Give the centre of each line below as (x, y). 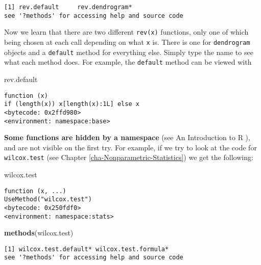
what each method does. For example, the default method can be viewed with (128, 62)
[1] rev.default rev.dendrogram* (68, 7)
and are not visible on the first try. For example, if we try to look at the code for (130, 147)
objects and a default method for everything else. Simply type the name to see (129, 52)
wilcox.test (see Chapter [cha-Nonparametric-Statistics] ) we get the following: (129, 157)
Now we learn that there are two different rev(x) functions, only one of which (126, 32)
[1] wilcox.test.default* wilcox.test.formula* (87, 249)
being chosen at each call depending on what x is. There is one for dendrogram (127, 42)
